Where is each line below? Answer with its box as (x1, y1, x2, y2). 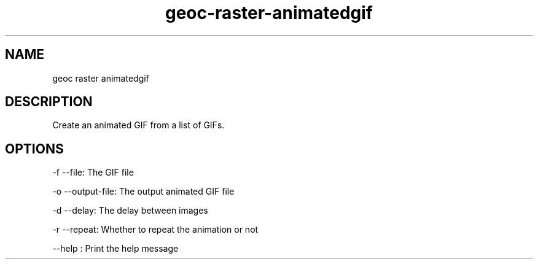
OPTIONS (5, 141, 64, 157)
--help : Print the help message (52, 243, 179, 254)
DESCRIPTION (5, 94, 93, 110)
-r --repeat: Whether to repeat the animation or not (52, 224, 259, 235)
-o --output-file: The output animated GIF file (52, 186, 235, 197)
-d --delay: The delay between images (52, 205, 208, 216)
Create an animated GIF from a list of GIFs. (52, 120, 225, 131)
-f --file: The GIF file (52, 167, 134, 178)
